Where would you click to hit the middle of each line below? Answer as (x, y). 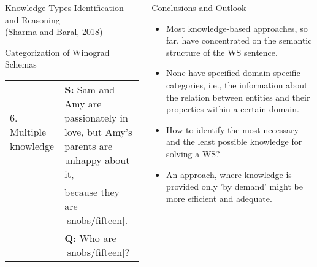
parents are (89, 145)
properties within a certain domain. (233, 109)
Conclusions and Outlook (199, 7)
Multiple (28, 131)
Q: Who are (90, 238)
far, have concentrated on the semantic (239, 40)
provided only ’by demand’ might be (235, 186)
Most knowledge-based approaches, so (237, 28)
